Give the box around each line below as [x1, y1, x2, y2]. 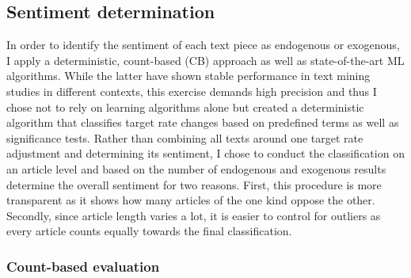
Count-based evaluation [6, 256, 160, 276]
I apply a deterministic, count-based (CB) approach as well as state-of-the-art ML [6, 51, 405, 68]
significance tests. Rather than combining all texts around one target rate [6, 129, 363, 146]
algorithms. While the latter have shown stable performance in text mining [6, 67, 371, 84]
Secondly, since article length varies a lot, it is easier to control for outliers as [6, 207, 381, 223]
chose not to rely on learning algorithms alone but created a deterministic [6, 98, 364, 115]
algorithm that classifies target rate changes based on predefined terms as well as [6, 114, 399, 131]
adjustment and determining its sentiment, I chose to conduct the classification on [6, 145, 405, 162]
